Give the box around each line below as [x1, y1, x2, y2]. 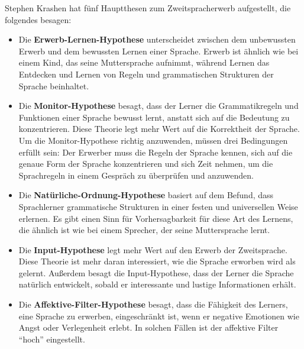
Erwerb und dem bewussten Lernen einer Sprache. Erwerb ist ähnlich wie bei [18, 44, 299, 57]
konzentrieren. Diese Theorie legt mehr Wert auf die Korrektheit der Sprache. [18, 122, 300, 135]
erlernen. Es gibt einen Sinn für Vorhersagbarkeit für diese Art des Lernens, [18, 212, 293, 224]
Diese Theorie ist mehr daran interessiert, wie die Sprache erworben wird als [18, 255, 296, 267]
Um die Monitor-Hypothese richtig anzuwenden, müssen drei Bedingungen [18, 134, 288, 146]
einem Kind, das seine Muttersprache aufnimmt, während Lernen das [18, 56, 270, 69]
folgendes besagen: [5, 13, 72, 25]
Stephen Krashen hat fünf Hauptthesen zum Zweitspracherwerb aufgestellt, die [5, 2, 291, 14]
